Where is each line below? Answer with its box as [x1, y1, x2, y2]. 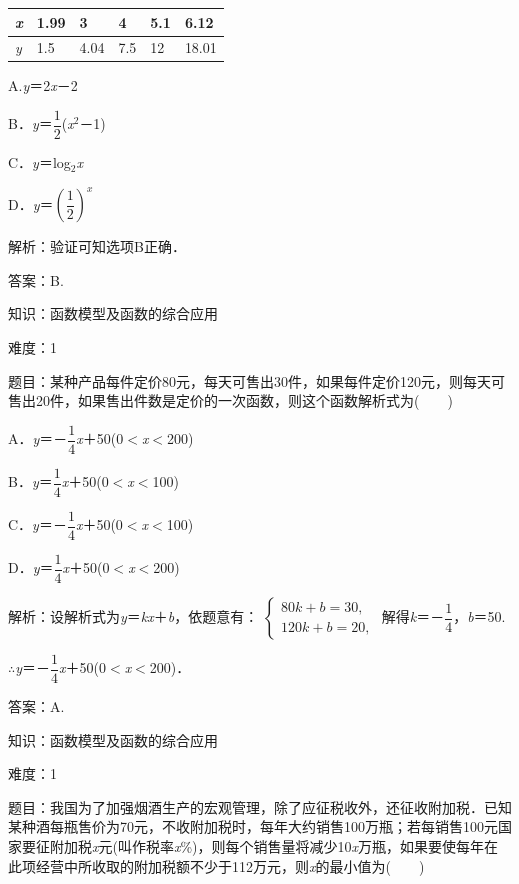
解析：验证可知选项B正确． [8, 236, 186, 257]
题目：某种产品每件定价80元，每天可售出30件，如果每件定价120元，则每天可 [8, 370, 505, 391]
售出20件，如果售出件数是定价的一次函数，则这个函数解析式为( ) [8, 390, 453, 411]
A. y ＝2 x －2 [8, 75, 78, 96]
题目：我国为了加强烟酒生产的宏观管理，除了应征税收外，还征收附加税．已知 [8, 796, 512, 817]
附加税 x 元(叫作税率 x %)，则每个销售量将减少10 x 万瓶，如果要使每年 [49, 836, 485, 857]
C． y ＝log [8, 152, 71, 173]
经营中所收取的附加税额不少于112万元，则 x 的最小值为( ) [35, 855, 425, 876]
